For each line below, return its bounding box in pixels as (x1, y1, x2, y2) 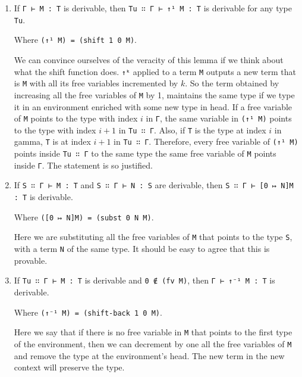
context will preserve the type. (14, 361, 125, 373)
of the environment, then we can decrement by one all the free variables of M (14, 337, 292, 350)
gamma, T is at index (14, 135, 91, 148)
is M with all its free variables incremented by (14, 77, 178, 89)
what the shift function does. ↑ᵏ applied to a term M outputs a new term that (14, 65, 296, 77)
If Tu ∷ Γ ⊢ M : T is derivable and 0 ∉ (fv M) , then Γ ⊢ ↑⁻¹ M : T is (14, 274, 275, 286)
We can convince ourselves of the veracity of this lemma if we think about (14, 53, 284, 66)
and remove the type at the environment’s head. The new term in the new (14, 349, 285, 362)
